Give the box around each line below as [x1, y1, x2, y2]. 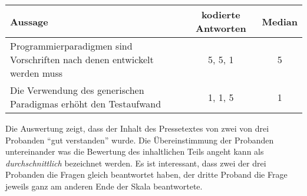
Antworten [196, 21, 246, 35]
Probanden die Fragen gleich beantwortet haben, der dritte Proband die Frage [5, 168, 288, 181]
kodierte [201, 8, 240, 21]
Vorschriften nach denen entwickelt [10, 53, 154, 66]
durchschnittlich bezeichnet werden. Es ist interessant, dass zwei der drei [5, 156, 266, 169]
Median [262, 14, 298, 28]
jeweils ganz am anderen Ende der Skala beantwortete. [5, 179, 203, 192]
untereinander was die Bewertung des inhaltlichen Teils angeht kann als [5, 145, 264, 158]
